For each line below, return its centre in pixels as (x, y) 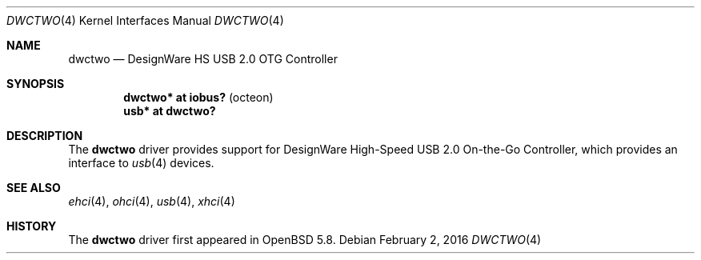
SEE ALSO (34, 188)
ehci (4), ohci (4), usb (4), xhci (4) (152, 201)
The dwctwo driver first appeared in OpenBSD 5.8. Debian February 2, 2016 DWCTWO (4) (305, 240)
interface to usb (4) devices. (141, 163)
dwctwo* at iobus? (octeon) (198, 97)
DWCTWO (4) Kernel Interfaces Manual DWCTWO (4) (145, 20)
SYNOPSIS (36, 84)
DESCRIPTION (45, 136)
